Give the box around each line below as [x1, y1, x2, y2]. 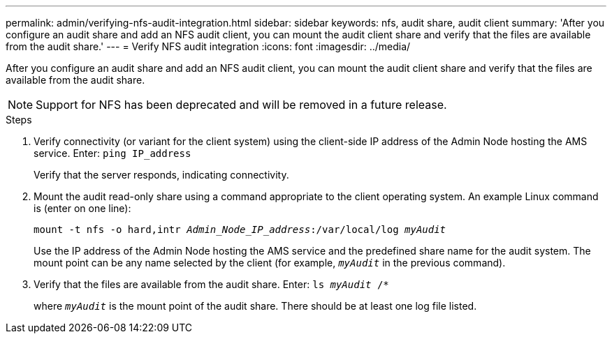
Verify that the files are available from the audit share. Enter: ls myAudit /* [34, 278, 389, 290]
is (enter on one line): [34, 202, 131, 214]
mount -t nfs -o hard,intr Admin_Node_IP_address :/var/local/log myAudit [34, 224, 446, 235]
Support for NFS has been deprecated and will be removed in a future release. [36, 98, 447, 112]
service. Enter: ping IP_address [34, 147, 191, 159]
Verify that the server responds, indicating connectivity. [34, 169, 289, 181]
